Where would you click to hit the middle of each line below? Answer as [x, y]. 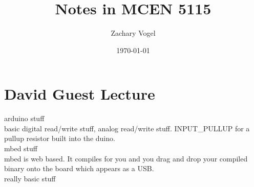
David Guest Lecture [80, 94]
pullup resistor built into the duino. [60, 138]
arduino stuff [24, 118]
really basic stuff [30, 178]
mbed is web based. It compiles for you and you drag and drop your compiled [126, 158]
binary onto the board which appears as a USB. [79, 168]
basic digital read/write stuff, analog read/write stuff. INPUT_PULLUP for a [127, 128]
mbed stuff [21, 148]
